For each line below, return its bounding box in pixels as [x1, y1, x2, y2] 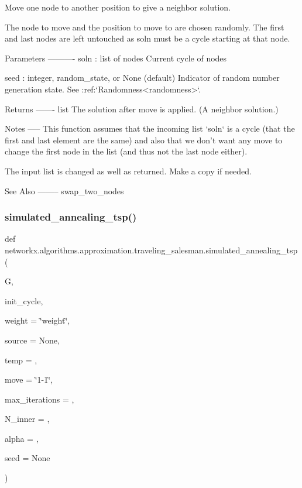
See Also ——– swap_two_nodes [5, 184, 124, 197]
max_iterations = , [5, 393, 74, 405]
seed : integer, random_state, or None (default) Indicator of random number [5, 71, 280, 84]
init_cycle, [5, 294, 43, 307]
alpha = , [5, 432, 39, 444]
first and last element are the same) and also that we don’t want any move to [5, 133, 283, 146]
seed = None [5, 452, 50, 464]
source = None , [5, 334, 60, 346]
